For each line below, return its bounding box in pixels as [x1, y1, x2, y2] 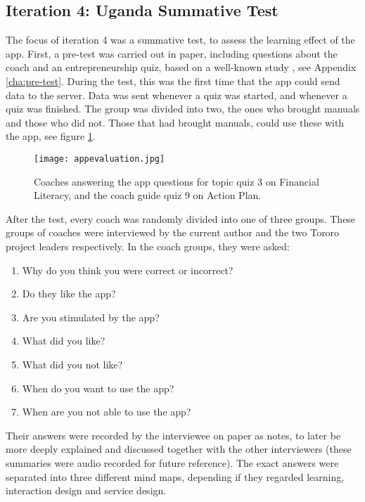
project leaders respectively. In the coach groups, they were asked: [6, 238, 290, 253]
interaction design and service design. [6, 483, 167, 498]
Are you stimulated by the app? [22, 309, 160, 324]
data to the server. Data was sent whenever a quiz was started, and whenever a [6, 87, 347, 102]
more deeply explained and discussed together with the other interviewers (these [6, 442, 352, 456]
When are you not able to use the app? [22, 404, 191, 419]
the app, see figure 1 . [6, 129, 96, 143]
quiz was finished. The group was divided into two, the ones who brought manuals [6, 101, 360, 116]
